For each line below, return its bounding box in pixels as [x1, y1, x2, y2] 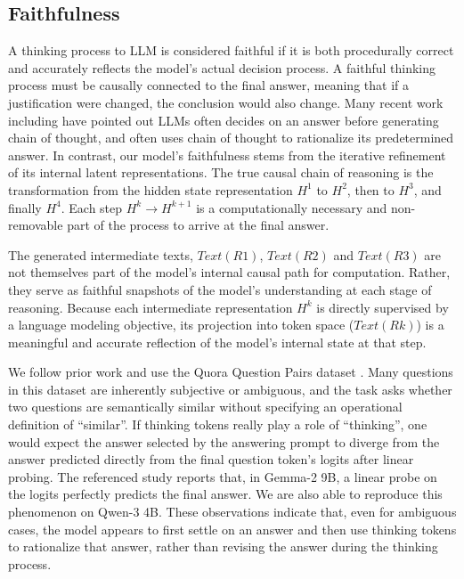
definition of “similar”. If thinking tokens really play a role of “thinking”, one [8, 415, 427, 434]
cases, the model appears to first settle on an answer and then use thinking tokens [8, 519, 457, 538]
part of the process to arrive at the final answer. [67, 216, 330, 234]
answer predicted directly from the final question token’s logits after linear [8, 450, 414, 469]
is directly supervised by [316, 298, 449, 316]
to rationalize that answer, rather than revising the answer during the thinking [8, 537, 438, 556]
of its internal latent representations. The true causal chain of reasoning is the [8, 163, 434, 182]
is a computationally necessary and [196, 198, 387, 216]
